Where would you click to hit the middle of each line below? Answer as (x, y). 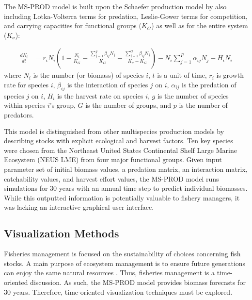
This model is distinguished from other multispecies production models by (114, 131)
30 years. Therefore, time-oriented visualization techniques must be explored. (118, 292)
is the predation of (209, 84)
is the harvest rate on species (100, 95)
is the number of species (193, 95)
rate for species (26, 84)
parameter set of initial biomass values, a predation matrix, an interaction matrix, (126, 169)
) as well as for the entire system (200, 25)
